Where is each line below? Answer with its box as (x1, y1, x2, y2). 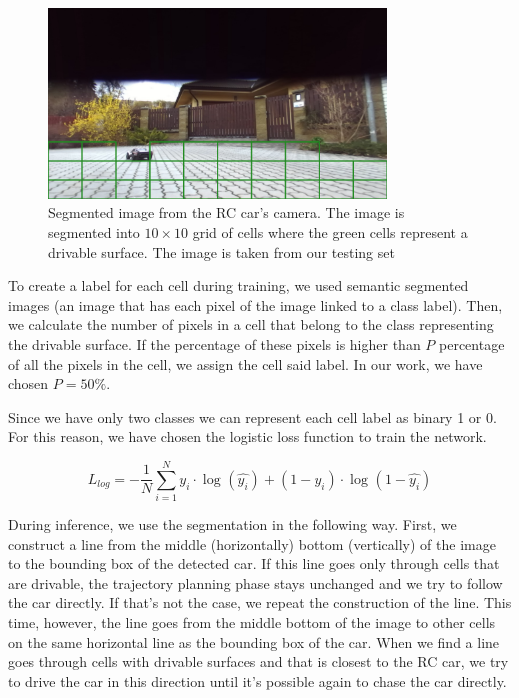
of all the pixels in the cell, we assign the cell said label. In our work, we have (8, 353, 483, 374)
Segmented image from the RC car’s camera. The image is (48, 202, 405, 223)
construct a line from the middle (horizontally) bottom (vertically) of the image (8, 533, 496, 554)
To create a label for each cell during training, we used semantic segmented (8, 275, 469, 296)
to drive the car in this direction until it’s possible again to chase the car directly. (8, 670, 507, 691)
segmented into (48, 221, 140, 242)
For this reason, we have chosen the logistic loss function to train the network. (8, 426, 487, 447)
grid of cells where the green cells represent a (192, 221, 468, 242)
